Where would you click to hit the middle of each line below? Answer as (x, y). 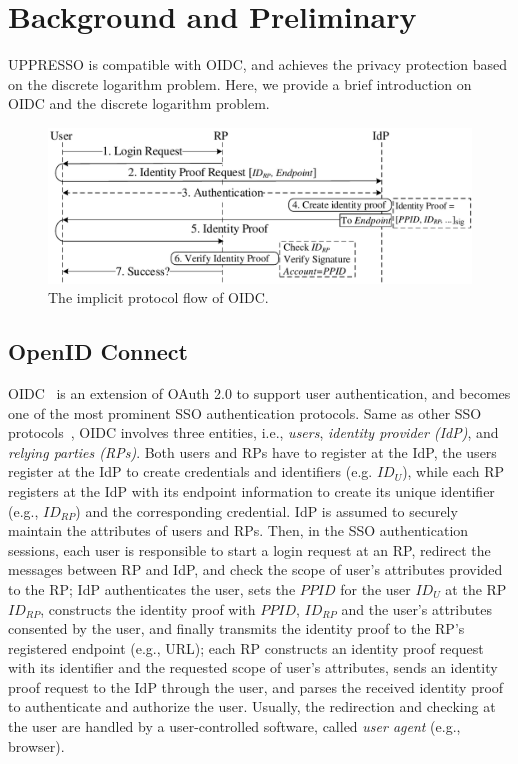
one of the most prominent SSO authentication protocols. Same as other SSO (245, 412)
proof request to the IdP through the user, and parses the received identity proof (256, 686)
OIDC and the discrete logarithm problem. (139, 103)
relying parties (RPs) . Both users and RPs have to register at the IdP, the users (252, 451)
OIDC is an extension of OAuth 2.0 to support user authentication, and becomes (259, 392)
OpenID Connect (98, 351)
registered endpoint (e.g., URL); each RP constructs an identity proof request (246, 647)
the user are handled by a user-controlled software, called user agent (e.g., (234, 726)
